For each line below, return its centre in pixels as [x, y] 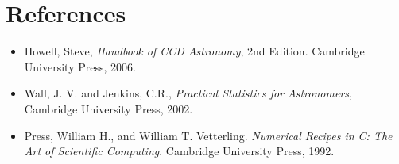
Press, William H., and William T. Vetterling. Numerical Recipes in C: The [208, 135]
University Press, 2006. [80, 66]
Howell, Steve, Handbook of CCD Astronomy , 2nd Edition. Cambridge [194, 51]
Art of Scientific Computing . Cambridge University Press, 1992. [179, 151]
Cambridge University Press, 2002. [108, 108]
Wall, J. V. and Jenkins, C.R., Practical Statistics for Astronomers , [188, 93]
